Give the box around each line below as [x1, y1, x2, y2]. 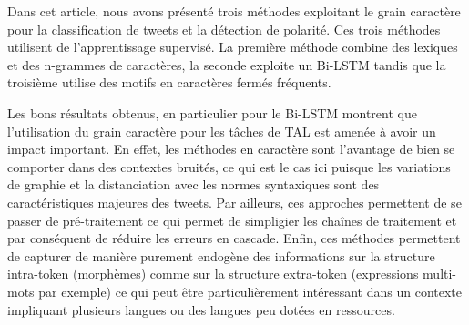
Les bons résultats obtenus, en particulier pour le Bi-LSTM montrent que [7, 103, 417, 122]
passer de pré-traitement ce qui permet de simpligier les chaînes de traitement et [7, 210, 457, 229]
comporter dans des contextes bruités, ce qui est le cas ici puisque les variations [7, 157, 451, 176]
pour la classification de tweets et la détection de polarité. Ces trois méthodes [7, 19, 441, 38]
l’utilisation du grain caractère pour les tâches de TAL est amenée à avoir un [7, 121, 436, 140]
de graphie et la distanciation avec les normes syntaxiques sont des [7, 175, 380, 194]
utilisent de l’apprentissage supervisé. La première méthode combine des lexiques [7, 37, 458, 56]
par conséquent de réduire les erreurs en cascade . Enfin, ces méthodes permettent [7, 229, 461, 248]
